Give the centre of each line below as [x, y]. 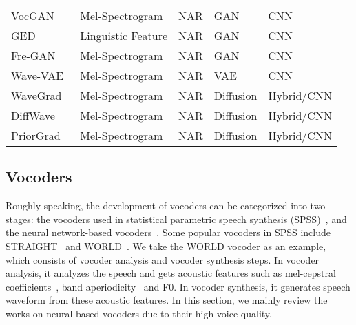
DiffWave [33, 115]
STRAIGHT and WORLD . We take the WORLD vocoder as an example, [166, 245]
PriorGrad [36, 135]
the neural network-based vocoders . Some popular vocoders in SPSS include [168, 232]
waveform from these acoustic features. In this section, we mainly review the [167, 300]
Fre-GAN [33, 55]
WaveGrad [36, 95]
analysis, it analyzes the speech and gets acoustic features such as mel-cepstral [171, 273]
